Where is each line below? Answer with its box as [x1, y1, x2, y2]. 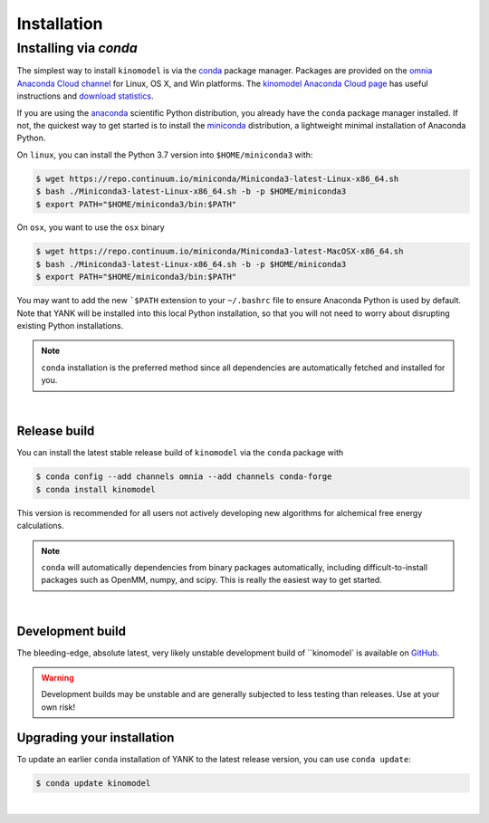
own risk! [41, 702, 76, 713]
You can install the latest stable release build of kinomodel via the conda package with [16, 447, 344, 458]
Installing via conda [16, 40, 138, 56]
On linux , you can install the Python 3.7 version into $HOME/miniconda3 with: [16, 149, 313, 160]
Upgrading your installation [16, 730, 175, 745]
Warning [41, 673, 74, 684]
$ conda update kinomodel [35, 778, 151, 788]
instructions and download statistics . [16, 91, 154, 101]
